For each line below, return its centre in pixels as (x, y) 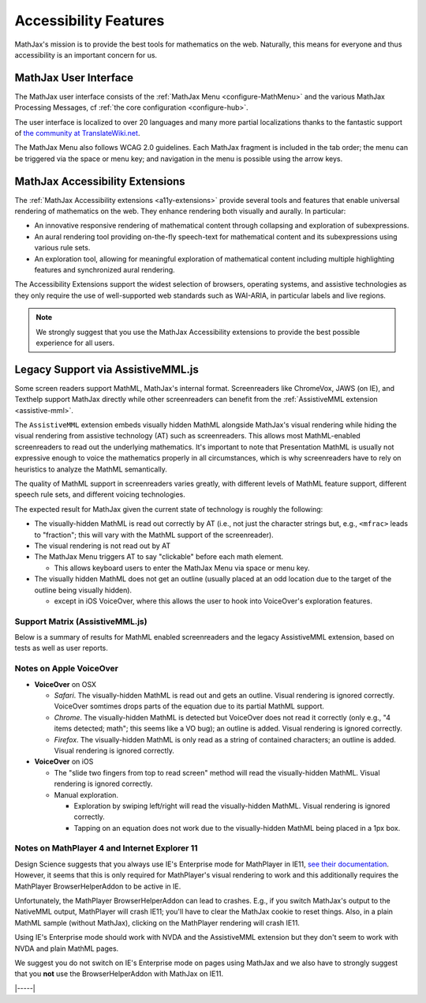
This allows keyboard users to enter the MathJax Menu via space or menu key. (182, 568)
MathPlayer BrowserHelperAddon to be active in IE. (98, 886)
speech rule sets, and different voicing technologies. (100, 494)
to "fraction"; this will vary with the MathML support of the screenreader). (154, 535)
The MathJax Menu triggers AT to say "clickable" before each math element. (159, 557)
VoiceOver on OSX (65, 684)
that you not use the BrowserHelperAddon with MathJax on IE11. (119, 974)
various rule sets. (62, 248)
